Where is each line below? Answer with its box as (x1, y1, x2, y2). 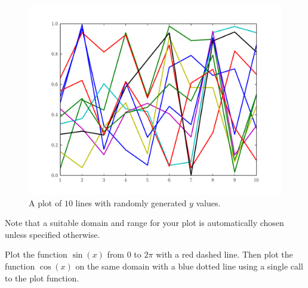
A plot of (29, 196, 62, 209)
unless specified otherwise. (5, 228, 100, 240)
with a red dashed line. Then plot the (156, 248, 293, 261)
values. (196, 196, 221, 209)
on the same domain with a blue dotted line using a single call (75, 259, 303, 272)
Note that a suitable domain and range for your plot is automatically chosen (5, 216, 284, 229)
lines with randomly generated (75, 196, 187, 209)
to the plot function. (5, 271, 79, 284)
